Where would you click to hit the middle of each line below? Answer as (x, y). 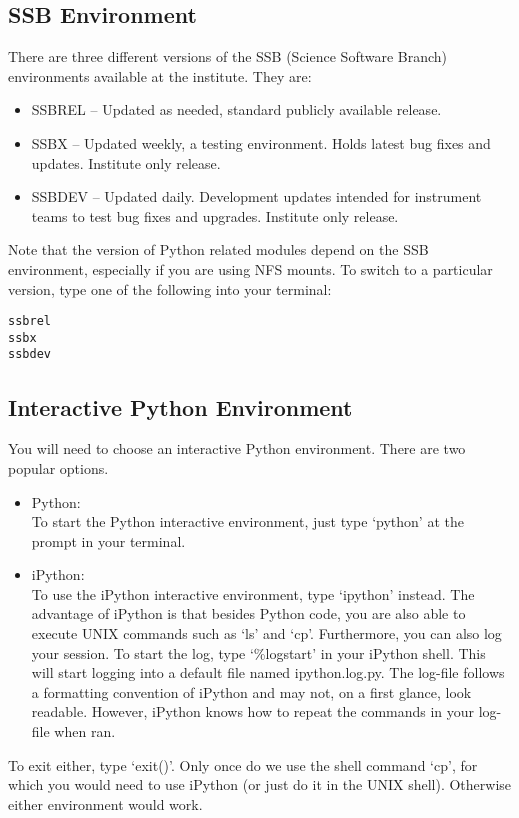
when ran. (85, 731)
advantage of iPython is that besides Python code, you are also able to (248, 613)
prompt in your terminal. (108, 540)
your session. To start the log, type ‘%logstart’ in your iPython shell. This (258, 652)
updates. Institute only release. (126, 162)
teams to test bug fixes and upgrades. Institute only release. (215, 215)
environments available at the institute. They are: (160, 75)
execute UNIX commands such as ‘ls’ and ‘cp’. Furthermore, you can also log (266, 633)
